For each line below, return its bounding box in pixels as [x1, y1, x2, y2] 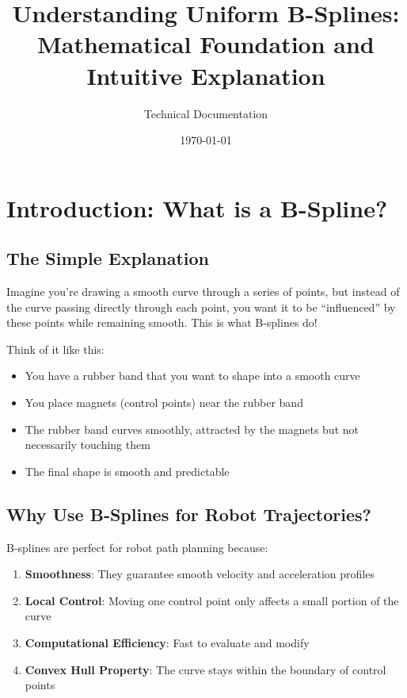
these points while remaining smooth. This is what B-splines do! [6, 314, 318, 331]
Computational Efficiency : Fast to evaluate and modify [25, 635, 310, 650]
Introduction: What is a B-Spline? [6, 191, 388, 224]
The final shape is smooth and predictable [25, 462, 230, 479]
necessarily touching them [25, 436, 150, 453]
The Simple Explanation [6, 246, 210, 270]
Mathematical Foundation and [37, 28, 375, 60]
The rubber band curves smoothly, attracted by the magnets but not [25, 420, 359, 437]
